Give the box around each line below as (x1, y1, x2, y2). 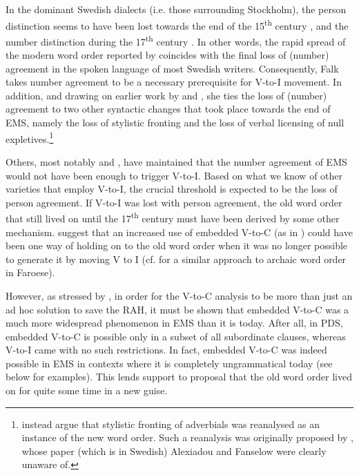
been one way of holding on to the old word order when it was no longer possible (6, 238, 348, 253)
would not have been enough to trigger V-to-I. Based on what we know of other (6, 168, 343, 182)
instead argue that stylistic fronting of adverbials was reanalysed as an (21, 416, 320, 431)
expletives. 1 (6, 129, 54, 146)
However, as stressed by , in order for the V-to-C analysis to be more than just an (6, 288, 353, 302)
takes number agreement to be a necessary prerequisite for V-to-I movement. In (6, 75, 342, 89)
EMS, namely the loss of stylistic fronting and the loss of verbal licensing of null (6, 115, 345, 130)
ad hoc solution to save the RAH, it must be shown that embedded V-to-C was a (6, 302, 349, 316)
